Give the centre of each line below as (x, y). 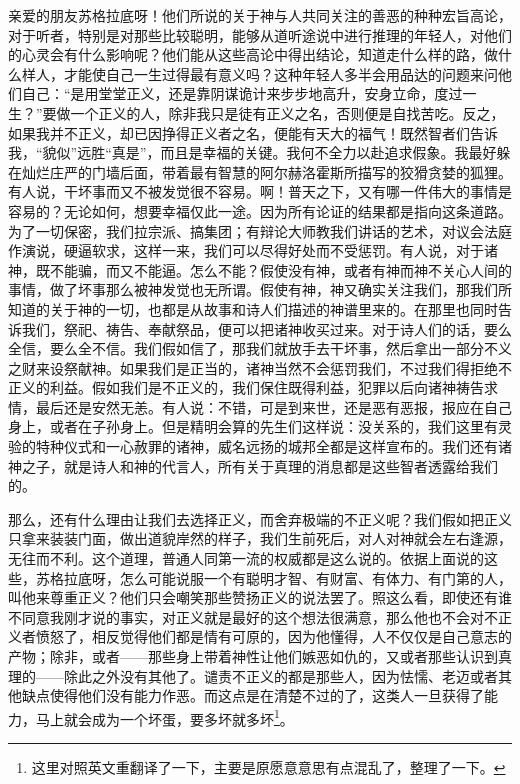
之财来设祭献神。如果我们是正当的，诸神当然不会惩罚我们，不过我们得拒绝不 (260, 367)
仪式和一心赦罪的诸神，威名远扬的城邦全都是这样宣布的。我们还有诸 (287, 446)
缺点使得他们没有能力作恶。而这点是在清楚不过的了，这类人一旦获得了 (252, 695)
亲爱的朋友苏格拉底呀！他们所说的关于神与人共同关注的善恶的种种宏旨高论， (260, 15)
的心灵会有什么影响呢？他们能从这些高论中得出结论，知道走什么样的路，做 (253, 54)
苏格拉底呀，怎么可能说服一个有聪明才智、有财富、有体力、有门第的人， (273, 577)
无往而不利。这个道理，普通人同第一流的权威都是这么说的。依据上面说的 (246, 558)
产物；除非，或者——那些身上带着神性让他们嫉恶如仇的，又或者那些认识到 (253, 656)
